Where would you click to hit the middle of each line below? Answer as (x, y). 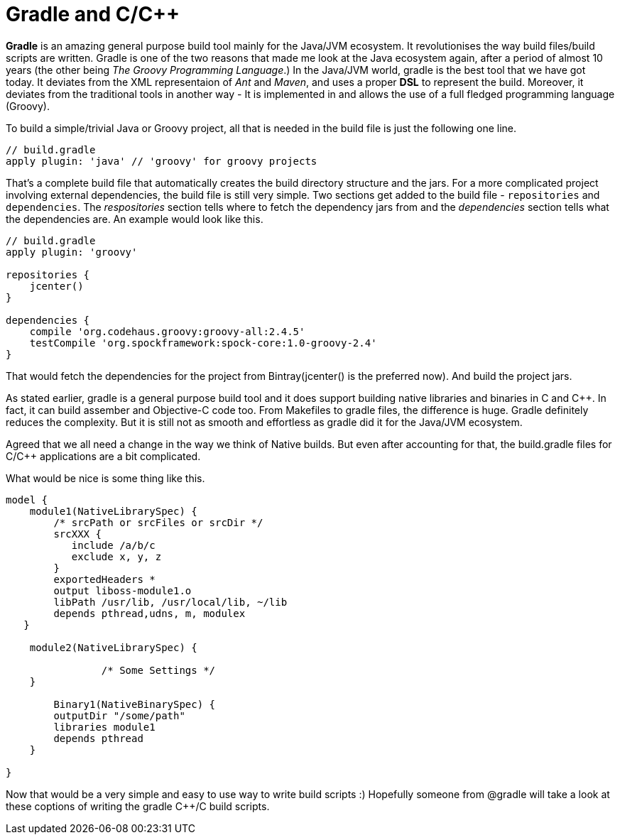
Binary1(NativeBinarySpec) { (135, 704)
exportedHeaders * (104, 579)
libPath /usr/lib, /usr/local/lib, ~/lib (170, 602)
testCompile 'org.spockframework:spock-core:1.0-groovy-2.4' (203, 343)
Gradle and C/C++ (93, 14)
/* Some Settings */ (158, 670)
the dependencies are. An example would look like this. (135, 219)
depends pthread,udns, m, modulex (149, 613)
